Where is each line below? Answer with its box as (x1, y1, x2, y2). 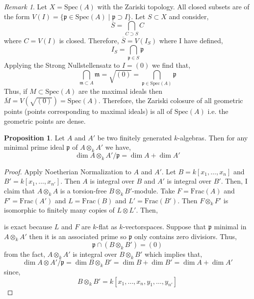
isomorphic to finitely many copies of (4, 205, 115, 215)
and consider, (169, 11, 209, 21)
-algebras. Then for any (178, 132, 248, 142)
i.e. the (207, 106, 229, 116)
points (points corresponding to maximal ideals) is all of (4, 106, 173, 116)
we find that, (152, 59, 191, 70)
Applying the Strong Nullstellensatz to (4, 59, 120, 70)
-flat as (96, 221, 117, 232)
